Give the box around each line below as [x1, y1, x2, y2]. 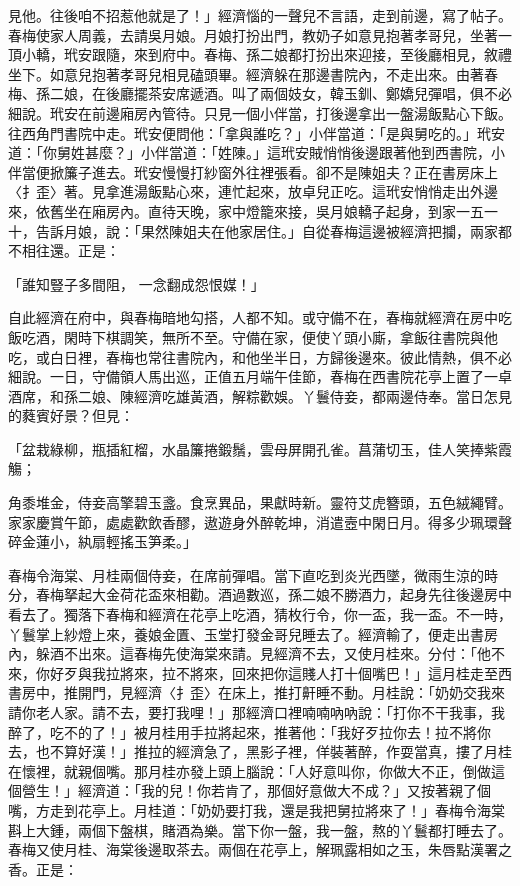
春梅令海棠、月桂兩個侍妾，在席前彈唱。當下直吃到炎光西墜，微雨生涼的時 [8, 564, 498, 585]
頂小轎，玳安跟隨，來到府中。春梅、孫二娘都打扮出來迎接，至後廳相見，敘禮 [8, 44, 512, 65]
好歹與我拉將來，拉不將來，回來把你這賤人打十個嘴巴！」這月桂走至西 [49, 662, 512, 683]
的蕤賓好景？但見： [8, 405, 134, 426]
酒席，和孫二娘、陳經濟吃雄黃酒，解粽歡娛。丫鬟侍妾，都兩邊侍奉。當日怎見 [8, 385, 512, 406]
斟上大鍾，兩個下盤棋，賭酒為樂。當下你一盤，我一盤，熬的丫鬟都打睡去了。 [8, 819, 512, 840]
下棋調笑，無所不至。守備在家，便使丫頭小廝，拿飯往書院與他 [91, 326, 498, 347]
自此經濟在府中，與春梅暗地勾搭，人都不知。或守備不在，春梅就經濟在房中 [8, 307, 498, 328]
